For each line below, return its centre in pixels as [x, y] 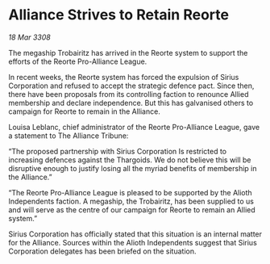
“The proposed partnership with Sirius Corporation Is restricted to [118, 151]
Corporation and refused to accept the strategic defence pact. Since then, [131, 86]
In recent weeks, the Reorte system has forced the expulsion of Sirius [124, 77]
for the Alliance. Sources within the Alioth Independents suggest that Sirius [133, 242]
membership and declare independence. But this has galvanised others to [131, 103]
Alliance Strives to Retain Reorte [119, 15]
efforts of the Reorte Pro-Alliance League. [78, 61]
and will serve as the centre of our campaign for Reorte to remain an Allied [132, 210]
